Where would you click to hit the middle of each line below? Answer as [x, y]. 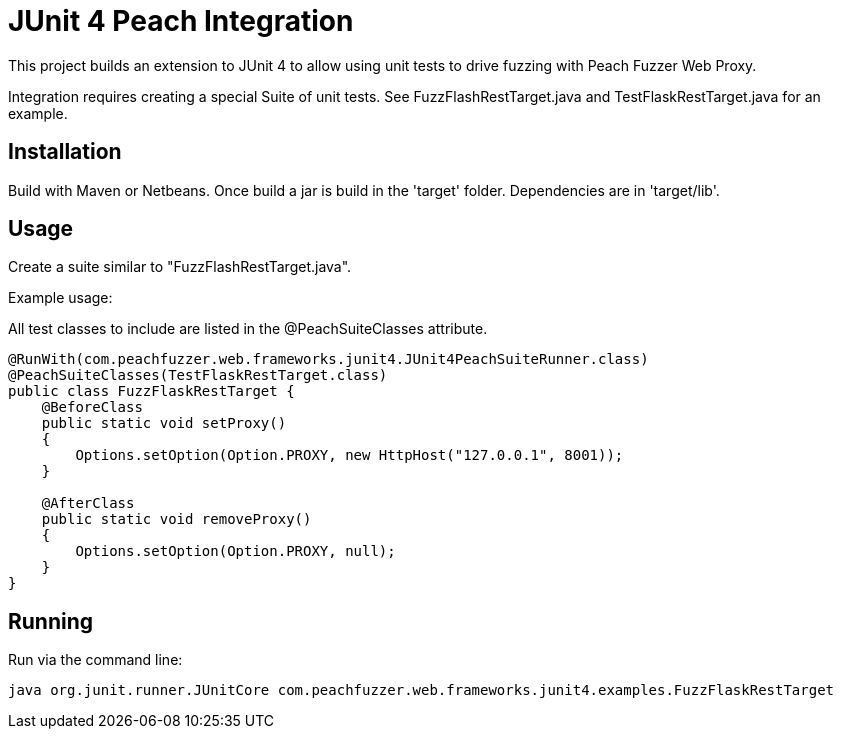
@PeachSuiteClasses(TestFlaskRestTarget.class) [198, 375]
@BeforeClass [92, 407]
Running [51, 621]
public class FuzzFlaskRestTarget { [151, 391]
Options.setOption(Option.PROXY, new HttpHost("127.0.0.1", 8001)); [349, 455]
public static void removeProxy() [176, 519]
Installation [65, 152]
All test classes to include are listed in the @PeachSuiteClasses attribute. [248, 329]
